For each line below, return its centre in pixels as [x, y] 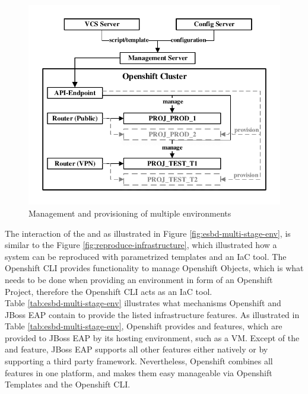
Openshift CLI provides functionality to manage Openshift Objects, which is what [154, 268]
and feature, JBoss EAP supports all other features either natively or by [136, 349]
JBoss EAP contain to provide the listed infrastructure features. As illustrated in [152, 314]
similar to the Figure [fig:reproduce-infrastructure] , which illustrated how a [141, 245]
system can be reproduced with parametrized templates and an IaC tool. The [146, 256]
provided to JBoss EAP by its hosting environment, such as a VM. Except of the [152, 337]
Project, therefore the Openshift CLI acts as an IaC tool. [109, 291]
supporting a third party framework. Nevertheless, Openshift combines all [139, 361]
